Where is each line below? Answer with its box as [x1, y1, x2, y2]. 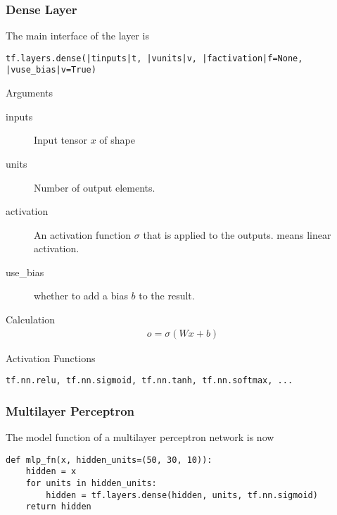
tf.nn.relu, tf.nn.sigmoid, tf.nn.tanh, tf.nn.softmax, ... [6, 376, 293, 386]
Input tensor [34, 132, 87, 147]
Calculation [6, 312, 56, 327]
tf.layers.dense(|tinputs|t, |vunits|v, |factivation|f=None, [6, 53, 303, 63]
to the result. [139, 288, 195, 303]
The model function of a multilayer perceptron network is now [6, 430, 274, 445]
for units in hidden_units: [25, 478, 157, 489]
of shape [99, 132, 135, 147]
